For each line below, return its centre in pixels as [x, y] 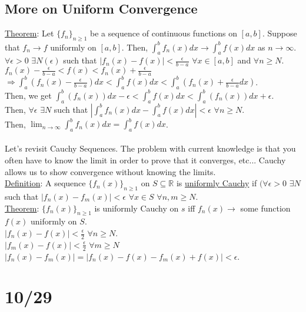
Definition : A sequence [45, 183]
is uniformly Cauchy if [217, 183]
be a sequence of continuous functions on [164, 33]
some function [265, 208]
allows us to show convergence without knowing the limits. [110, 171]
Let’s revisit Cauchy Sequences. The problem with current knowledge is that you [150, 148]
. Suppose [280, 33]
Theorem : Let [29, 33]
